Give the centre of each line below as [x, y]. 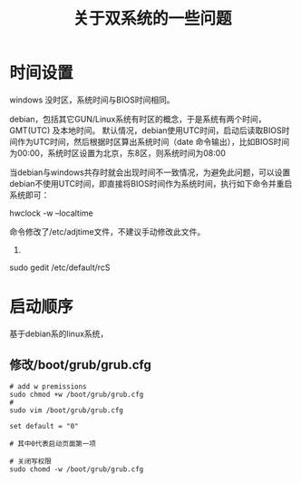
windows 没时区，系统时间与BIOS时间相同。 [92, 100]
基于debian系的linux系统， [59, 333]
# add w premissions [49, 386]
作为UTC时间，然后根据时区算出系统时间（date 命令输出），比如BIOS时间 [153, 141]
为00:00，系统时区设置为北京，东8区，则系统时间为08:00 [118, 153]
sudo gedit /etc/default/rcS [60, 267]
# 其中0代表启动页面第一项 [53, 444]
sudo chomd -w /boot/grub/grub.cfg [77, 469]
